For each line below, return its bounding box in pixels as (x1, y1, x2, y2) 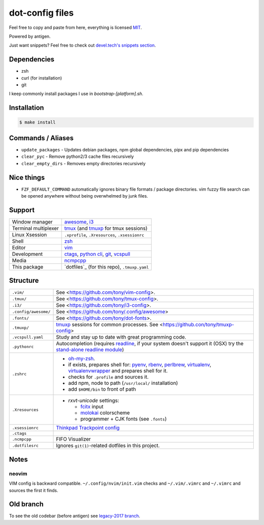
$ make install (19, 120, 56, 125)
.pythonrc (12, 344, 34, 349)
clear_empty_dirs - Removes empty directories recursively (21, 160, 146, 166)
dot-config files (9, 7, 74, 18)
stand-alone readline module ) (56, 346, 124, 353)
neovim (9, 470, 27, 477)
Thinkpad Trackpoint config (56, 425, 120, 431)
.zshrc (12, 371, 27, 376)
